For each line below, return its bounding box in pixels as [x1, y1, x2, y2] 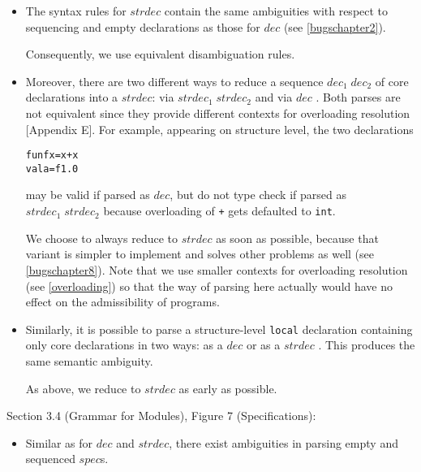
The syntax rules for [25, 2, 127, 19]
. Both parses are [316, 89, 401, 106]
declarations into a [25, 89, 118, 106]
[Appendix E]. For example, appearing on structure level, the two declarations [25, 120, 414, 137]
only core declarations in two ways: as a [25, 336, 223, 353]
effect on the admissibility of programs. [25, 293, 220, 310]
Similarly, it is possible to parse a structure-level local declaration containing [25, 320, 413, 337]
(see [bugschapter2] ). [283, 18, 386, 35]
